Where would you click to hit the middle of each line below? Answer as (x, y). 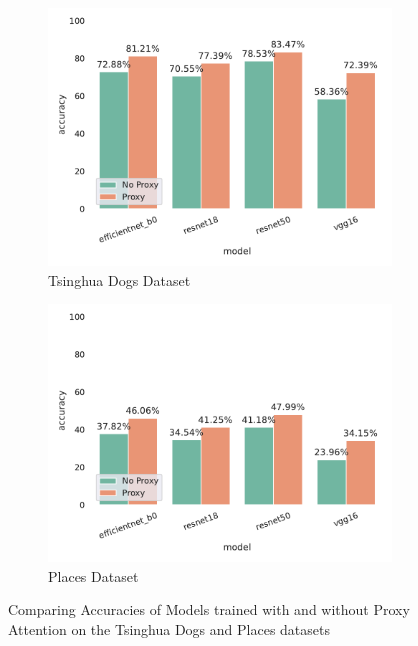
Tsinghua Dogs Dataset (119, 279)
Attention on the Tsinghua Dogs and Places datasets (169, 628)
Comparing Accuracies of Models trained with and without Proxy (209, 609)
